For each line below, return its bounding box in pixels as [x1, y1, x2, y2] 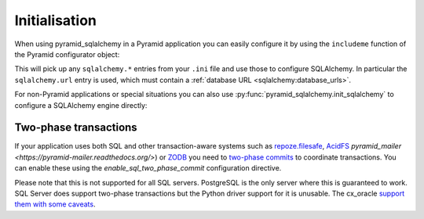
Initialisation [14, 12, 97, 29]
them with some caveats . [14, 199, 96, 209]
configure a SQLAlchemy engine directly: [14, 100, 148, 109]
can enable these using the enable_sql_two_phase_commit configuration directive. [14, 163, 282, 173]
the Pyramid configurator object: [14, 49, 120, 59]
